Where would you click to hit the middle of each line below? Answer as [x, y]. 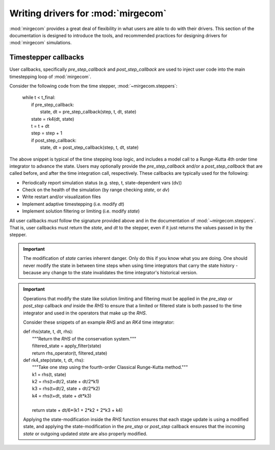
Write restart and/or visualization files [62, 197]
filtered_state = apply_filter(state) [67, 346]
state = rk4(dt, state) [53, 119]
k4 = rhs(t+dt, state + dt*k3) [62, 395]
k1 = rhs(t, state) [49, 374]
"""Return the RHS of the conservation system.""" [84, 338]
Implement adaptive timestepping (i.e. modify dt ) [73, 204]
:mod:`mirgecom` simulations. [41, 43]
